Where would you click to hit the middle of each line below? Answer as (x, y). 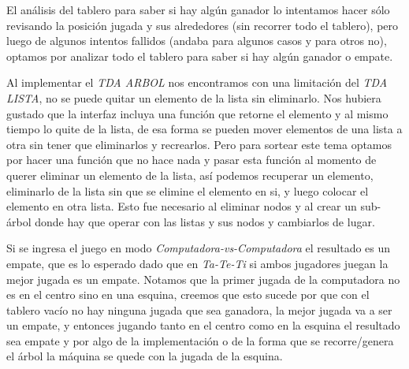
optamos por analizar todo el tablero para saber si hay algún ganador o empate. (200, 56)
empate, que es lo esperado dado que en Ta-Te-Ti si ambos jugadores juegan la (197, 263)
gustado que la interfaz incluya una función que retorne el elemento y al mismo (197, 113)
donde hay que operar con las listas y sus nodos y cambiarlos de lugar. (205, 221)
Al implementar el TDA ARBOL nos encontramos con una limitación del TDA (197, 82)
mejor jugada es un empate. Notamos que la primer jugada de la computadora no (203, 279)
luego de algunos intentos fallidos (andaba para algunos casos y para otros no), (197, 41)
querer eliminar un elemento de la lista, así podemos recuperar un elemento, (190, 175)
